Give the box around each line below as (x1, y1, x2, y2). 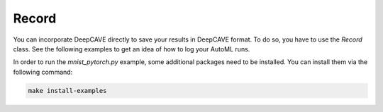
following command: (13, 68, 73, 76)
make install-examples (28, 87, 107, 94)
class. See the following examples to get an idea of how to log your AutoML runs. (13, 44, 250, 53)
